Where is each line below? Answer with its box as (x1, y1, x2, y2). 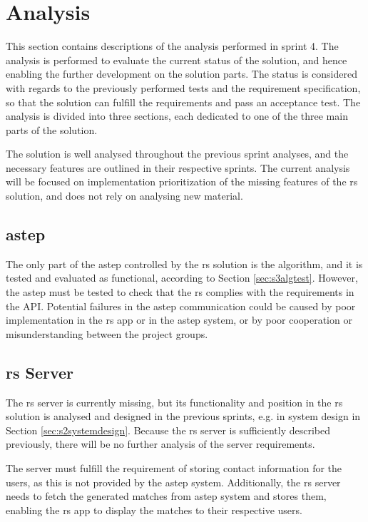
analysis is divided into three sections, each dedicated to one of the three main (6, 108, 348, 123)
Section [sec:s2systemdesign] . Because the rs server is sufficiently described (6, 422, 330, 437)
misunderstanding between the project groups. (6, 326, 208, 341)
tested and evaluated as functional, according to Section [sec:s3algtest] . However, (6, 270, 358, 285)
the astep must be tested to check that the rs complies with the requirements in (6, 285, 354, 300)
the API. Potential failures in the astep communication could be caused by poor (6, 298, 356, 313)
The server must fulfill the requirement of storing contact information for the (6, 461, 342, 475)
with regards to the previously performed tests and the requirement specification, (6, 80, 361, 95)
